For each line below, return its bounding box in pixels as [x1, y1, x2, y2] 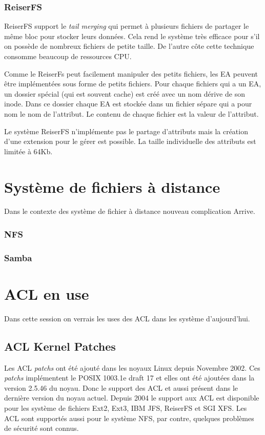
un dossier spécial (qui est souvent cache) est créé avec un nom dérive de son [4, 88, 245, 99]
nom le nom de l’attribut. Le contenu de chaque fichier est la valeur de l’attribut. [4, 108, 259, 119]
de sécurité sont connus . [4, 423, 79, 433]
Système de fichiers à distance [4, 176, 220, 197]
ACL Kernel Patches [4, 338, 116, 354]
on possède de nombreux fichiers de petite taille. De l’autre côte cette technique [4, 41, 254, 51]
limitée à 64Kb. [4, 146, 53, 156]
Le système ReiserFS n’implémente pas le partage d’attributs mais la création [4, 125, 248, 136]
